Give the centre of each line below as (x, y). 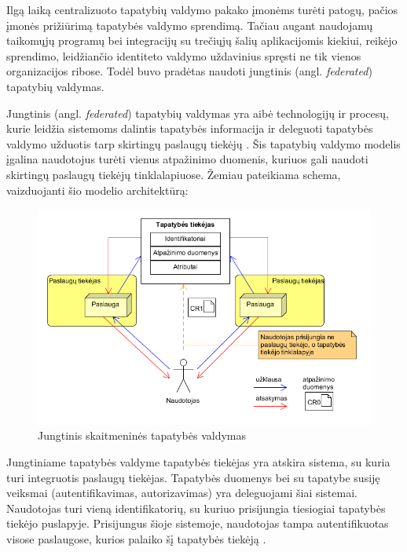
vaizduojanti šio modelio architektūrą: (97, 190)
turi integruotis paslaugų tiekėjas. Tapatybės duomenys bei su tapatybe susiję (193, 477)
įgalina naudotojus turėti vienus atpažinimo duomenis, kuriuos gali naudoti (187, 159)
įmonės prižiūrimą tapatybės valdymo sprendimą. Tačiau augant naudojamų (190, 25)
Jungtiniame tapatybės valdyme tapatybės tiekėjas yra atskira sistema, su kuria (198, 462)
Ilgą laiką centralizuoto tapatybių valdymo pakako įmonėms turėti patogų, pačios (202, 9)
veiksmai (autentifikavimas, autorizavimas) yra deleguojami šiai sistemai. (182, 493)
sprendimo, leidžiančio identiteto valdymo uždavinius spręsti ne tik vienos (184, 55)
